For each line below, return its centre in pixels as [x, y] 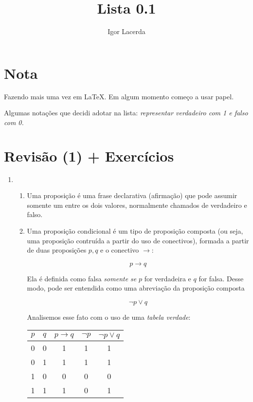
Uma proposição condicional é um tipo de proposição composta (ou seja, [135, 230]
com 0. [14, 122]
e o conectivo [120, 250]
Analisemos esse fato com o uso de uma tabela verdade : [109, 317]
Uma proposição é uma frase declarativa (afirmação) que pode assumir [132, 195]
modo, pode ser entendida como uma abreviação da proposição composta [136, 288]
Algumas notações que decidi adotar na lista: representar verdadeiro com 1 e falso [126, 113]
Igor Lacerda [126, 31]
